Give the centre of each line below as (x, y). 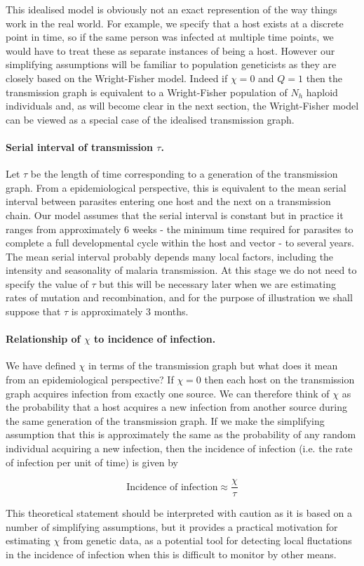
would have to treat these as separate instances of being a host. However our (170, 50)
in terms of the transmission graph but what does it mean (213, 366)
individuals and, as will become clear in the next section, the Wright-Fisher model (182, 106)
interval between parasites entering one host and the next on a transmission (168, 201)
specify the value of (47, 283)
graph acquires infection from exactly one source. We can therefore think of (168, 393)
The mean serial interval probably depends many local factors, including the (170, 256)
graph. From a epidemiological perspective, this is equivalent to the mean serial (176, 187)
